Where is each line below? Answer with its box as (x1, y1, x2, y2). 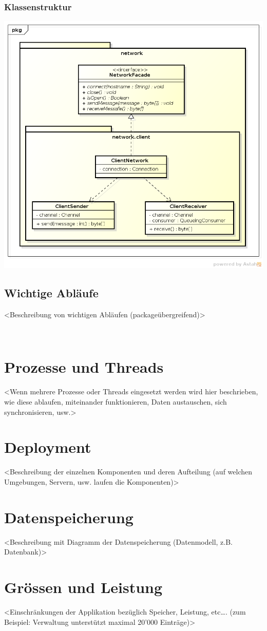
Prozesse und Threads (4, 356, 164, 377)
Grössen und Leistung (4, 577, 163, 597)
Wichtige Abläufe (4, 285, 99, 301)
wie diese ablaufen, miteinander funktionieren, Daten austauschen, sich (4, 396, 227, 407)
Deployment (4, 436, 91, 457)
